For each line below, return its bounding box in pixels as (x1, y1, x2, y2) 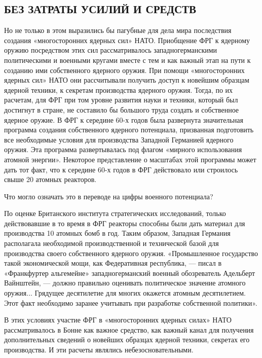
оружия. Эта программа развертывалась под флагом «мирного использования (4, 144, 242, 155)
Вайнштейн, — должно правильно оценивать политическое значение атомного (4, 277, 246, 288)
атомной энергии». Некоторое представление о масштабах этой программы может (4, 154, 256, 164)
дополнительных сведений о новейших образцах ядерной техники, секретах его (4, 334, 250, 345)
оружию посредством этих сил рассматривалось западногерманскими (4, 45, 217, 55)
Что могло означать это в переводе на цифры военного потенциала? (4, 191, 213, 201)
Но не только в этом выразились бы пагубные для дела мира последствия (4, 25, 232, 35)
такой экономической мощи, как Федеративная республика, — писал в (4, 258, 222, 268)
